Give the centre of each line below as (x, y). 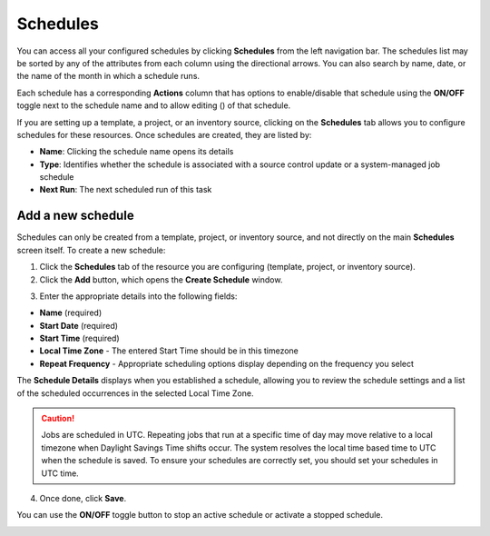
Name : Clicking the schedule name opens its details (137, 152)
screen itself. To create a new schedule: (91, 250)
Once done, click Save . (83, 498)
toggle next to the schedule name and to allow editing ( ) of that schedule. (154, 105)
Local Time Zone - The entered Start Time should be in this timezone (169, 351)
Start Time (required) (79, 338)
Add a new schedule (76, 216)
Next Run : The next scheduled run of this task (126, 190)
